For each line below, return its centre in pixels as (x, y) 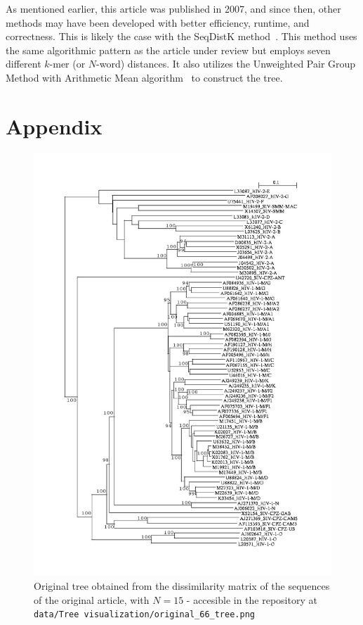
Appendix (54, 126)
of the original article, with (92, 599)
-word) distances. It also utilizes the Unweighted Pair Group (226, 64)
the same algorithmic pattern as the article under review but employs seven (168, 50)
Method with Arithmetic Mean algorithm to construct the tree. (144, 77)
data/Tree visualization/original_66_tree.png (144, 615)
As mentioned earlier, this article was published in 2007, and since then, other (173, 8)
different (24, 64)
